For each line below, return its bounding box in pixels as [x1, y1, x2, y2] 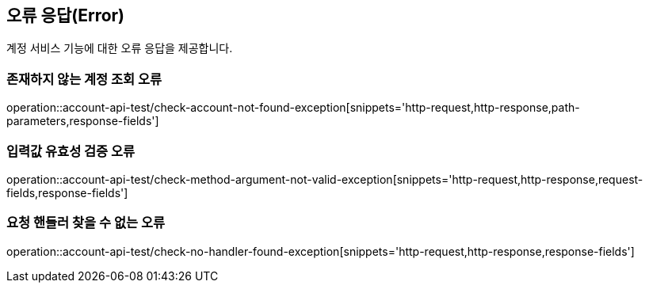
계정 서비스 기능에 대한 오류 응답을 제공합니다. [6, 41, 233, 55]
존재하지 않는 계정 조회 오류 [6, 70, 162, 87]
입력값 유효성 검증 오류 [6, 143, 136, 159]
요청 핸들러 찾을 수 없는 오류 [6, 215, 165, 231]
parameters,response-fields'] [6, 114, 159, 128]
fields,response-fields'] [6, 185, 128, 200]
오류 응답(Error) [6, 6, 125, 25]
